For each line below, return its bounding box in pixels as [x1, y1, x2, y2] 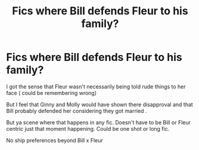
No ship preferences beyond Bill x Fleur [6, 136, 103, 144]
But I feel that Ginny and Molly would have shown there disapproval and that [6, 100, 194, 108]
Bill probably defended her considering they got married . [6, 107, 147, 114]
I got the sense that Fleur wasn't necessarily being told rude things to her [6, 82, 186, 90]
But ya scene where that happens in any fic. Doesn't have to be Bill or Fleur [6, 118, 191, 126]
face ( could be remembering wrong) [6, 89, 97, 96]
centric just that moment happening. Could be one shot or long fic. [6, 125, 170, 132]
